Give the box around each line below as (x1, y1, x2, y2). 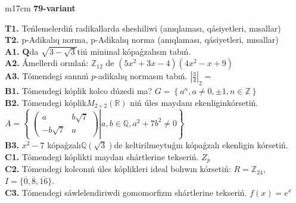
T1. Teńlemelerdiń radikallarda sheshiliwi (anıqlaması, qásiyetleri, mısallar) (5, 21, 281, 34)
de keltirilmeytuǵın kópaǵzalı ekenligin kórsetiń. (114, 138, 288, 151)
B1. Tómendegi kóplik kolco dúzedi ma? (5, 85, 152, 97)
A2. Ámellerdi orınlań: (5, 57, 89, 69)
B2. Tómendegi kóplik (5, 96, 87, 108)
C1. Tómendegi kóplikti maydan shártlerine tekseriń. (5, 150, 199, 163)
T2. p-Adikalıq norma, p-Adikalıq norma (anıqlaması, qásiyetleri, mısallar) (5, 33, 279, 46)
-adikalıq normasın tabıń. (95, 70, 188, 82)
